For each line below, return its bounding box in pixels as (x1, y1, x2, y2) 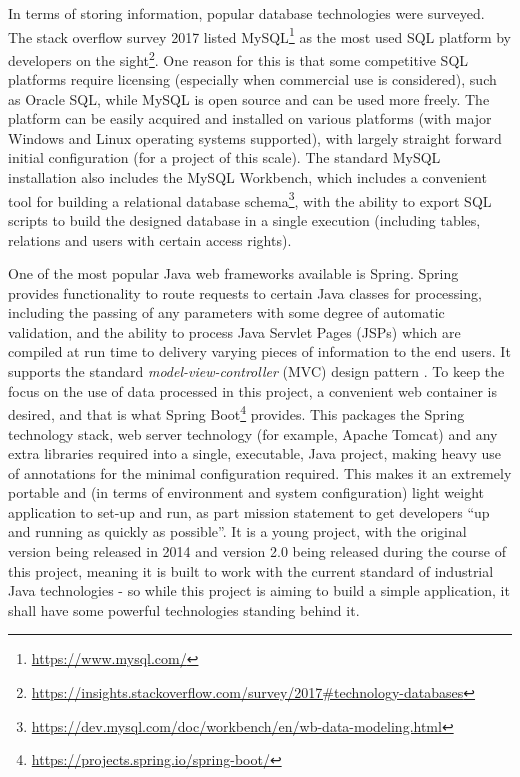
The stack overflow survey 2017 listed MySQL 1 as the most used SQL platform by (8, 23, 512, 47)
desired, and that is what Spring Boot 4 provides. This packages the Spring (8, 401, 465, 424)
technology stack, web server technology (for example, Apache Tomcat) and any (8, 423, 498, 444)
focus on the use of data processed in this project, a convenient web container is (8, 380, 497, 401)
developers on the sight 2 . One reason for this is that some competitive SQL (8, 46, 469, 70)
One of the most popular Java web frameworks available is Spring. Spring (8, 263, 459, 284)
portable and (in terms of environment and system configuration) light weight (8, 482, 485, 503)
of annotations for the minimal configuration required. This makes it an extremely (8, 462, 512, 483)
